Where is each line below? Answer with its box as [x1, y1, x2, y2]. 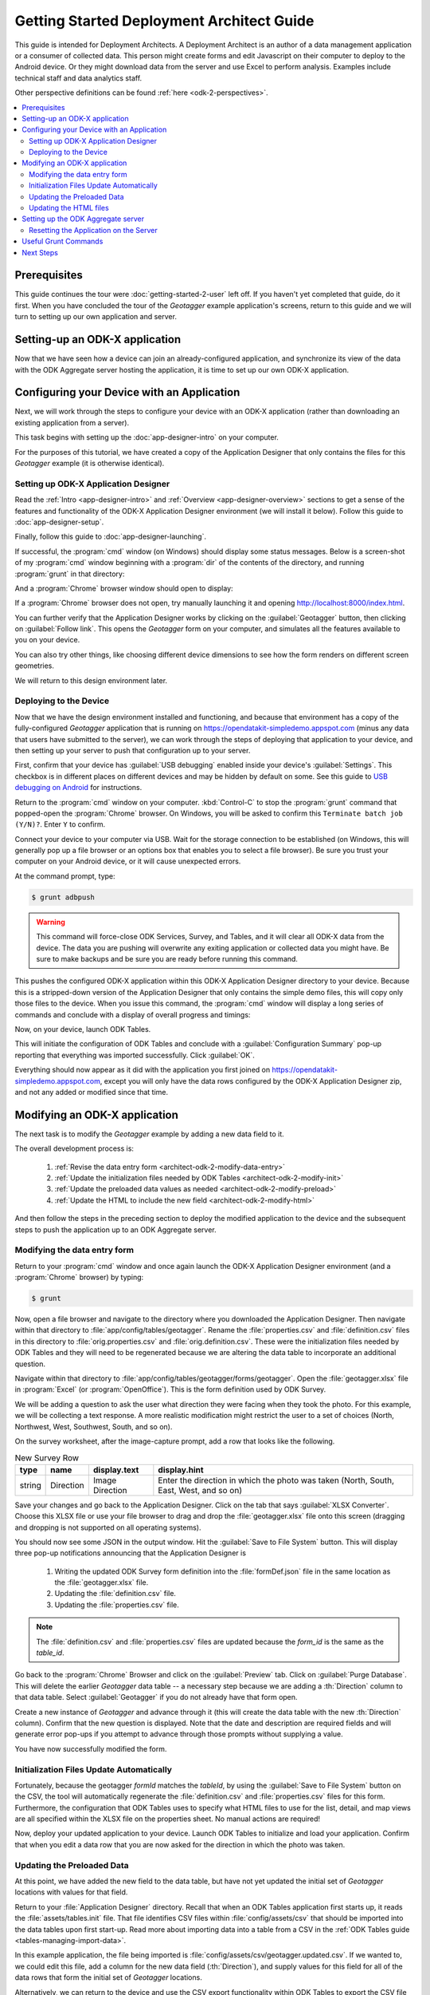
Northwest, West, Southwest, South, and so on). [14, 1421, 173, 1432]
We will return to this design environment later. [14, 675, 167, 685]
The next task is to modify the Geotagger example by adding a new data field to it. [14, 1129, 284, 1139]
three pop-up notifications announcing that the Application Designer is [14, 1548, 247, 1558]
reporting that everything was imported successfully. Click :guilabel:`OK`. [14, 1050, 255, 1060]
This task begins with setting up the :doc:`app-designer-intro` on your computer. [14, 433, 279, 442]
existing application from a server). [14, 417, 130, 427]
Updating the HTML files [29, 203, 109, 213]
